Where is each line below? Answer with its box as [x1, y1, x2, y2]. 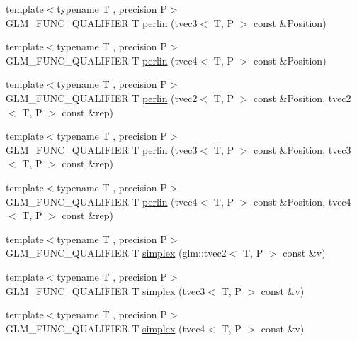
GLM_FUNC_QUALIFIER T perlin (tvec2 [6, 90, 198, 105]
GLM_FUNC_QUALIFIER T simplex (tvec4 [6, 320, 205, 335]
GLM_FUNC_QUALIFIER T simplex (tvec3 [6, 283, 205, 298]
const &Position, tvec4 [253, 194, 351, 208]
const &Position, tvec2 [253, 90, 351, 105]
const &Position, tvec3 [253, 142, 351, 157]
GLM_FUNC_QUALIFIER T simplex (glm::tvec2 [6, 245, 227, 260]
